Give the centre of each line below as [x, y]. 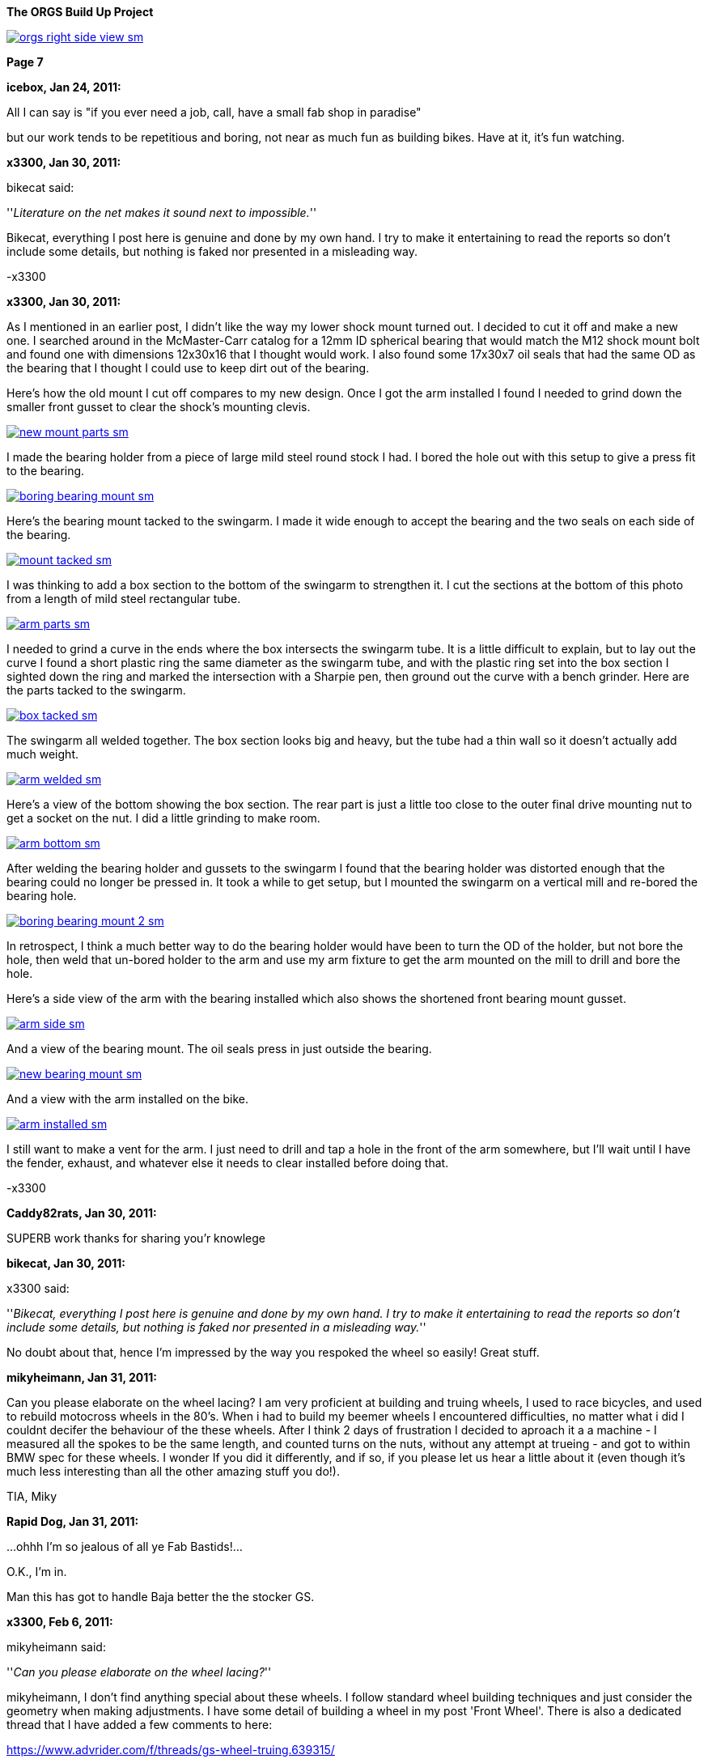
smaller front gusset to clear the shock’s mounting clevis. [159, 407]
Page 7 [25, 62]
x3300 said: [38, 1288]
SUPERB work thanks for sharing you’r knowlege [136, 1238]
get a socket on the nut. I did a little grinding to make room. [163, 818]
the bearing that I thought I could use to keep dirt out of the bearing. [188, 368]
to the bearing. [46, 471]
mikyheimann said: [56, 1647]
